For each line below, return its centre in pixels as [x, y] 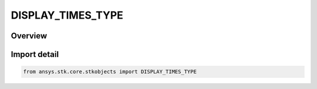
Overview [29, 36]
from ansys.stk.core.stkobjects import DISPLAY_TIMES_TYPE [110, 72]
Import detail [35, 54]
